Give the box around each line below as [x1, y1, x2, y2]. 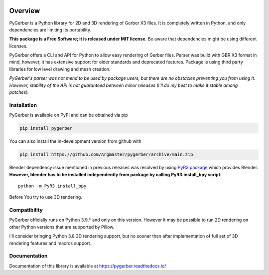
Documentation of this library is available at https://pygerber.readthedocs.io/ [9, 263, 166, 269]
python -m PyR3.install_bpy [18, 183, 87, 189]
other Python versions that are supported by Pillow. [9, 224, 115, 230]
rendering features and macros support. [9, 240, 92, 246]
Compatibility [9, 207, 43, 214]
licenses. [9, 43, 28, 49]
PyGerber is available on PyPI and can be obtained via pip [9, 112, 128, 118]
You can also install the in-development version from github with [9, 138, 141, 144]
